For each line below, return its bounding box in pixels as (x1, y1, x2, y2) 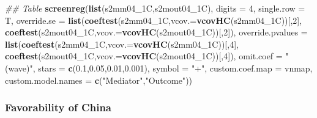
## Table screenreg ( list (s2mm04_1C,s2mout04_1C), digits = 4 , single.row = (5, 2, 305, 14)
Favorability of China (5, 100, 111, 115)
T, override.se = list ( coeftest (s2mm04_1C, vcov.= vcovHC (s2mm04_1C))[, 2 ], (5, 13, 302, 26)
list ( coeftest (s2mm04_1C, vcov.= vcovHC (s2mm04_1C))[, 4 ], (5, 37, 239, 50)
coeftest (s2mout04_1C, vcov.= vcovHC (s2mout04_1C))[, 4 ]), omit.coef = (5, 50, 283, 62)
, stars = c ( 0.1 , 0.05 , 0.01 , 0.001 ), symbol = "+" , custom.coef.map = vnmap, (32, 61, 313, 74)
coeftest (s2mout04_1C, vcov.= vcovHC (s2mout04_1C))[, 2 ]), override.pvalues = (5, 26, 308, 39)
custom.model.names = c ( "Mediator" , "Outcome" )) (5, 73, 193, 86)
